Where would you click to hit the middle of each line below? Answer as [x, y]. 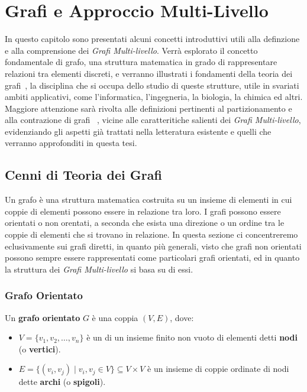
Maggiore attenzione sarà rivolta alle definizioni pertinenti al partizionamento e [148, 108]
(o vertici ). [40, 349]
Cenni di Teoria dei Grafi [83, 175]
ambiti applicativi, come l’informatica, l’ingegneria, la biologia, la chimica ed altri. [154, 97]
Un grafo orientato [43, 317]
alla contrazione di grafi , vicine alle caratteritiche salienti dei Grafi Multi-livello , [153, 120]
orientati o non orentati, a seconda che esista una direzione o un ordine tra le [145, 223]
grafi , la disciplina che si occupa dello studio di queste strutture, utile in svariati [152, 85]
